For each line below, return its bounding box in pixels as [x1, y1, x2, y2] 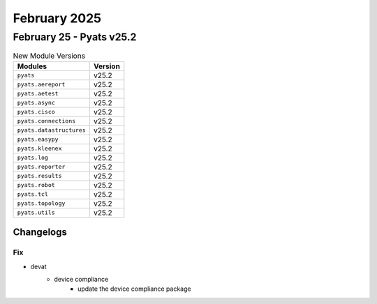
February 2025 [13, 10, 101, 26]
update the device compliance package [77, 284, 191, 293]
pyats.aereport [17, 81, 66, 89]
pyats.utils [17, 209, 55, 216]
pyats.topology [17, 199, 66, 207]
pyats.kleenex [17, 145, 62, 153]
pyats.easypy [17, 136, 59, 143]
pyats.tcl [17, 190, 49, 198]
